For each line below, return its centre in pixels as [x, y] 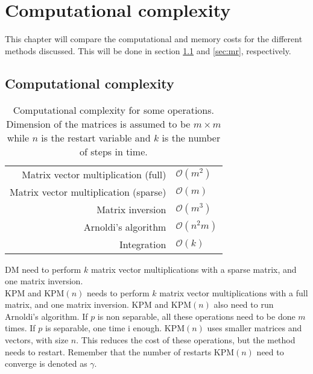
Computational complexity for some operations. [113, 110]
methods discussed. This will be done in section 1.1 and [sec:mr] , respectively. [148, 50]
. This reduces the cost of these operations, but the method [186, 340]
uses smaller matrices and [255, 328]
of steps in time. [114, 151]
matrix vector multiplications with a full [234, 292]
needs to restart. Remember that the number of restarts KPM [120, 351]
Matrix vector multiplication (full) [94, 174]
